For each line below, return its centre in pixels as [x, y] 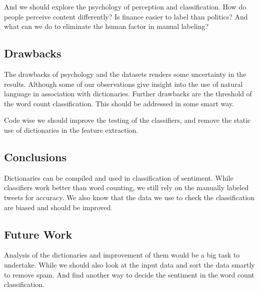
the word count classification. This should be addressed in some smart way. [119, 103]
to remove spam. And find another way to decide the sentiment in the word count [129, 274]
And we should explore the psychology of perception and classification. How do [125, 6]
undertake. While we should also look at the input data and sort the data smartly [129, 264]
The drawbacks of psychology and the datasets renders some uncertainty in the [125, 74]
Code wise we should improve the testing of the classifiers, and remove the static [127, 120]
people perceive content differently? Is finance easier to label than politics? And [126, 16]
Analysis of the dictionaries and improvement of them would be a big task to [122, 255]
